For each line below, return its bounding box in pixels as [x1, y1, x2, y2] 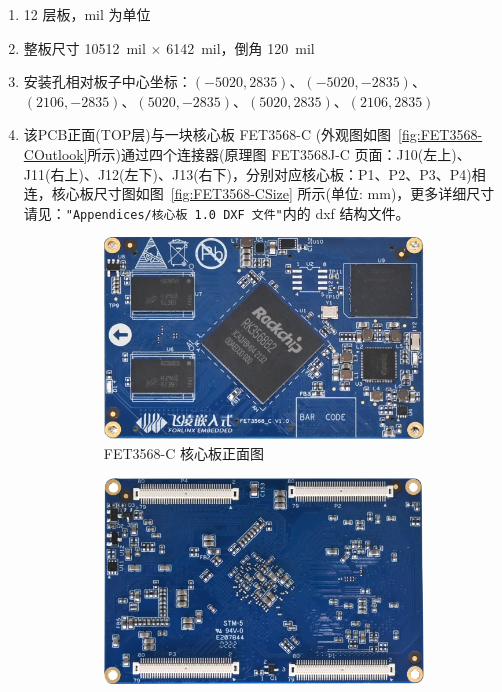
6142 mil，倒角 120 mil [166, 37, 315, 58]
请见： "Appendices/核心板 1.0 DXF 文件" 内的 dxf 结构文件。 [23, 202, 410, 223]
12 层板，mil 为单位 [23, 4, 151, 24]
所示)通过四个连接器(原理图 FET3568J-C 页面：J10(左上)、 [87, 143, 471, 164]
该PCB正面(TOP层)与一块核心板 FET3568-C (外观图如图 [23, 124, 392, 145]
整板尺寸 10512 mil [23, 37, 146, 58]
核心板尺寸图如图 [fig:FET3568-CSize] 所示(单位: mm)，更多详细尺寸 [51, 183, 495, 204]
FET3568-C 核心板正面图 [103, 443, 265, 464]
